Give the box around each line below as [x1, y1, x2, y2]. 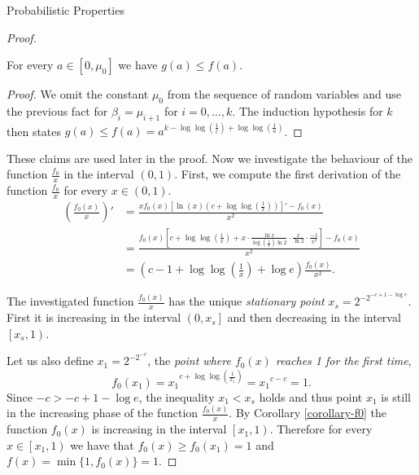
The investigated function [7, 292, 134, 310]
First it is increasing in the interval [7, 309, 181, 326]
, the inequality [138, 388, 215, 405]
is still [381, 388, 411, 405]
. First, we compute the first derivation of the [174, 165, 401, 183]
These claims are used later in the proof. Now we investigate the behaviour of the [7, 149, 412, 166]
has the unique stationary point [168, 292, 325, 310]
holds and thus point [259, 388, 363, 405]
